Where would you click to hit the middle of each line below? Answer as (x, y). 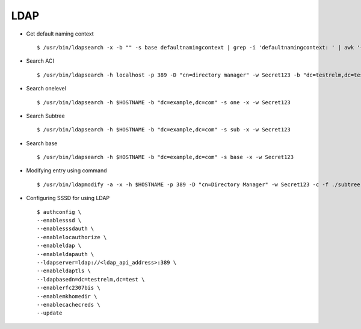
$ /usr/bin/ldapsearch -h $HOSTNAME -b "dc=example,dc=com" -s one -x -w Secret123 (164, 102)
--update (50, 313)
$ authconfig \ (59, 212)
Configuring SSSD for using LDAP (68, 198)
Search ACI (40, 61)
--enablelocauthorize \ (72, 237)
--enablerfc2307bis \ (69, 288)
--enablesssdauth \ (66, 229)
